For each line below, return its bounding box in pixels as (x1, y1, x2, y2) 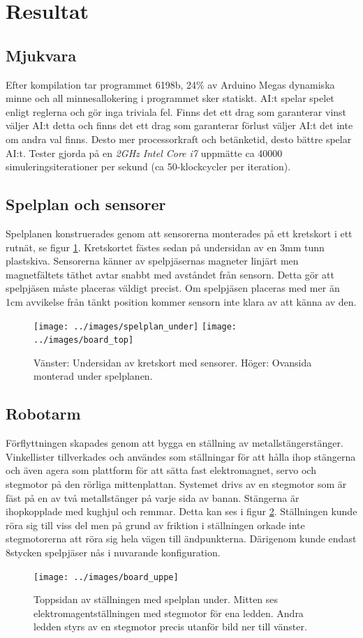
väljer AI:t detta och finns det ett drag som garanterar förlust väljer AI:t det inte (6, 118, 353, 133)
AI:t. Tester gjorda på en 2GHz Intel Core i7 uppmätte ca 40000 (6, 145, 283, 160)
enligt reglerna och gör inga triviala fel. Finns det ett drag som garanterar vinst (6, 104, 347, 119)
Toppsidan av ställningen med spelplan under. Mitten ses (34, 592, 279, 607)
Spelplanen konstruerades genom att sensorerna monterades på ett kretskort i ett (6, 225, 353, 240)
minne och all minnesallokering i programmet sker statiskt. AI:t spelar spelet (6, 91, 334, 105)
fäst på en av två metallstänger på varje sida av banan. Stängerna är (6, 490, 299, 505)
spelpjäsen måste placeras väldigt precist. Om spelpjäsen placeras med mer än (6, 281, 340, 295)
